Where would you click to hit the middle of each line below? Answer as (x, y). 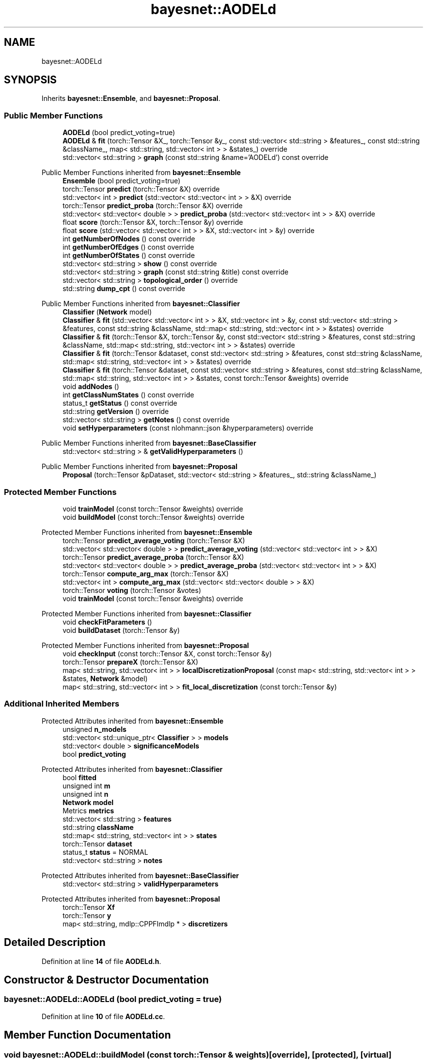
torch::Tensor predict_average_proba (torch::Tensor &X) (153, 557)
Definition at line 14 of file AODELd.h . (101, 961)
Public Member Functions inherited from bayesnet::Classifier (141, 304)
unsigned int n (86, 794)
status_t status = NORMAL (105, 852)
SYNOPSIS (30, 80)
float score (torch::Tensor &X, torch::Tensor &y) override (153, 222)
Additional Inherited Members (62, 704)
